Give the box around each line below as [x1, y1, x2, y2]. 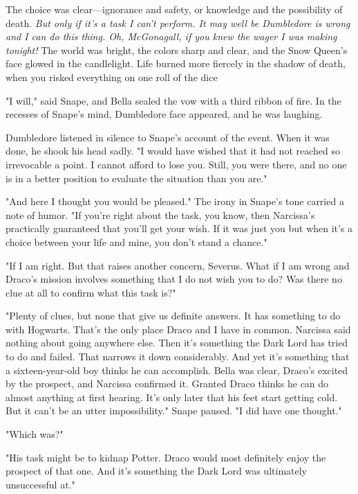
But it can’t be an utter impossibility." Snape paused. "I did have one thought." [6, 403, 342, 418]
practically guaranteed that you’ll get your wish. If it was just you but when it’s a [6, 221, 353, 236]
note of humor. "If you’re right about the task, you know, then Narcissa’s [6, 207, 315, 222]
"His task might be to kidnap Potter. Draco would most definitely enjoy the [6, 450, 326, 464]
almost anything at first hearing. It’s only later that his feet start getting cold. [6, 389, 338, 404]
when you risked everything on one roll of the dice [6, 69, 218, 84]
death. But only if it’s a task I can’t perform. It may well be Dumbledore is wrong [6, 15, 350, 30]
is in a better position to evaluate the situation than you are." [6, 170, 267, 185]
